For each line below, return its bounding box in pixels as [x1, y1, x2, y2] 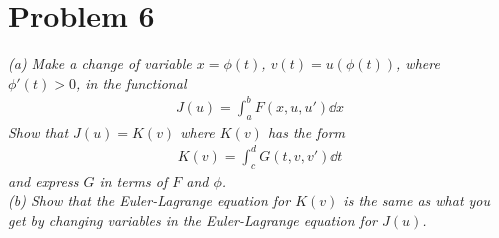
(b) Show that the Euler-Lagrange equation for [8, 190, 291, 211]
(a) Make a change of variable [8, 53, 192, 74]
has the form [267, 121, 346, 142]
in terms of [99, 170, 168, 191]
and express [8, 170, 79, 191]
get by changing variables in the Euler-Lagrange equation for [8, 209, 377, 230]
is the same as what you [343, 190, 491, 211]
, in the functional [75, 72, 187, 93]
